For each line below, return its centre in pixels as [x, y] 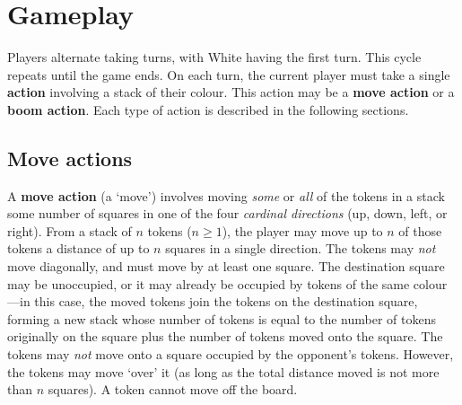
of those [420, 230]
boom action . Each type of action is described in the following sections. [208, 109]
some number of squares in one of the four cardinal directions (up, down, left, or [227, 213]
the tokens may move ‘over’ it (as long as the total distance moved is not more [223, 371]
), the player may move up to [302, 230]
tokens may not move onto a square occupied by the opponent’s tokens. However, [231, 354]
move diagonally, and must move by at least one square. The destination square [226, 266]
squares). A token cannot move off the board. [173, 389]
